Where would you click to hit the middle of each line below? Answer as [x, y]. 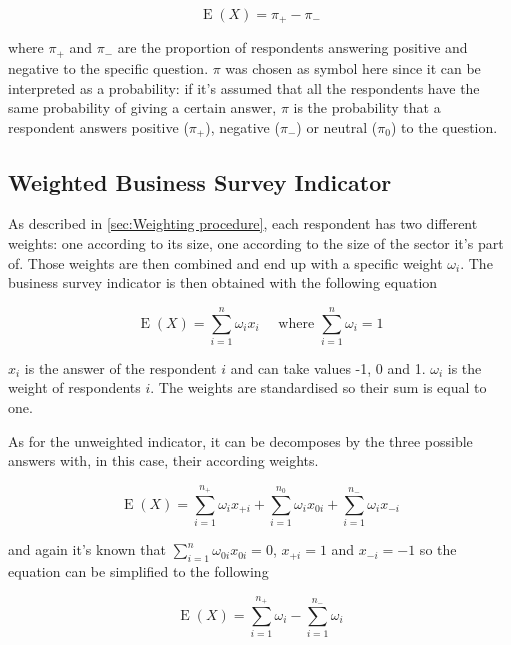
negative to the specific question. [108, 67]
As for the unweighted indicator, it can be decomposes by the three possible [240, 440]
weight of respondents [74, 387]
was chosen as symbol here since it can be [353, 67]
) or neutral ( [337, 126]
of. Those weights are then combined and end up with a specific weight [225, 262]
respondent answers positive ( [98, 126]
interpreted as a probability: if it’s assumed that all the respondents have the [244, 87]
